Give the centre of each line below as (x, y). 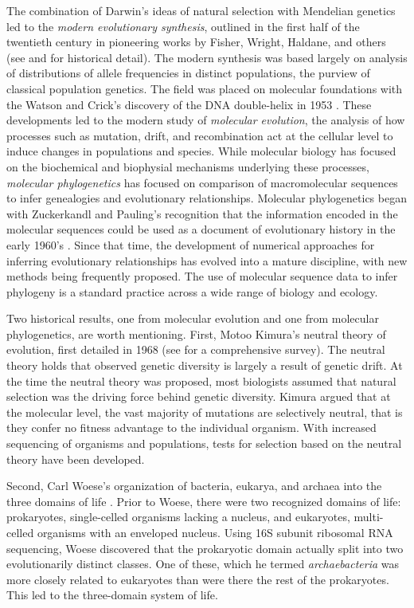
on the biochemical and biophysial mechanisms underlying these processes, (188, 166)
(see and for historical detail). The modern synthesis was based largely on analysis (207, 57)
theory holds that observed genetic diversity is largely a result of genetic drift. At (205, 365)
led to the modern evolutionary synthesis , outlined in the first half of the (183, 26)
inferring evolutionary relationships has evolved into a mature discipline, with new (207, 260)
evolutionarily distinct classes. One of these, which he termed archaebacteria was (203, 564)
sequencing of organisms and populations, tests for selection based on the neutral (204, 443)
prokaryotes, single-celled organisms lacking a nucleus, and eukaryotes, (178, 517)
